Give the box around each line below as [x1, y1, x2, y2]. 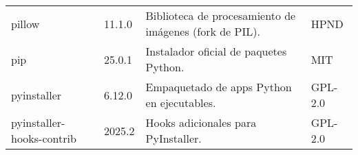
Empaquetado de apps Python [145, 79, 292, 95]
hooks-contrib [11, 130, 76, 146]
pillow [11, 15, 40, 32]
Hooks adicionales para [145, 115, 257, 130]
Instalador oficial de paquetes [145, 43, 287, 59]
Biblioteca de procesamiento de [145, 8, 296, 23]
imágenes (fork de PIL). [145, 23, 260, 39]
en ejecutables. [145, 95, 216, 110]
